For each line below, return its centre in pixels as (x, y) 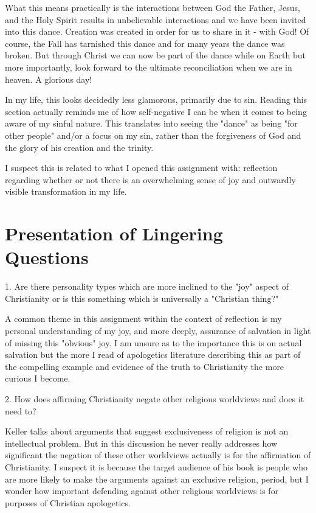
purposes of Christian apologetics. (68, 502)
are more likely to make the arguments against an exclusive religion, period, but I (157, 479)
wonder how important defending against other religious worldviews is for (142, 491)
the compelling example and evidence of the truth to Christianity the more (145, 366)
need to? (21, 410)
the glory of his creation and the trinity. (79, 147)
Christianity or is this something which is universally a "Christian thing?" (142, 298)
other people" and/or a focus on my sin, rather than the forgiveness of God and (153, 135)
